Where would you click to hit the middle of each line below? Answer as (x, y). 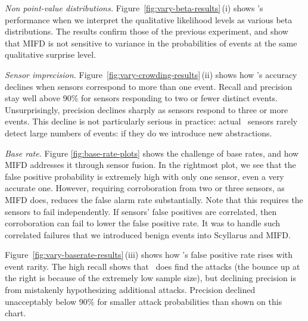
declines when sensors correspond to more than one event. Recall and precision (149, 86)
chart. (15, 313)
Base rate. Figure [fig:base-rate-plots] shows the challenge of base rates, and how (152, 153)
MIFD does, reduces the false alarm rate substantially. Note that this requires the (154, 199)
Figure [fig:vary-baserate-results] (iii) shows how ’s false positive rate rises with (149, 255)
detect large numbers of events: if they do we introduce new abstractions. (139, 133)
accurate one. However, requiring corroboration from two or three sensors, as (145, 188)
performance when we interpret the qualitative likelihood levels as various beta (149, 19)
